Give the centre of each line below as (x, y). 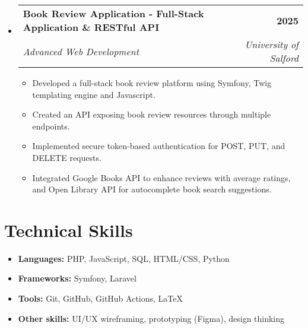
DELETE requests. (67, 157)
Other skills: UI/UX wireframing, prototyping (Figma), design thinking (151, 318)
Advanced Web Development (81, 51)
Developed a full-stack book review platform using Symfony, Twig (152, 83)
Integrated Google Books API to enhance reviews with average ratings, (161, 177)
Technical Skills (69, 230)
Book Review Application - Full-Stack (113, 13)
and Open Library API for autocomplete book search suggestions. (152, 189)
